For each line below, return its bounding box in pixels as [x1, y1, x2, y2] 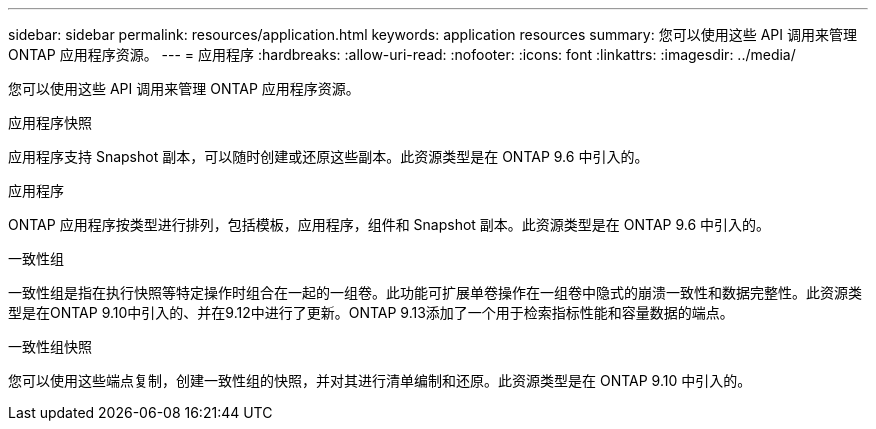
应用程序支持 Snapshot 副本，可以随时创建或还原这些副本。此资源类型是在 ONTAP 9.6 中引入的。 [8, 148, 649, 165]
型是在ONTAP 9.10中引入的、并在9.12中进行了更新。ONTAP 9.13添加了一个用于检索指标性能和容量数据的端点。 [8, 304, 734, 321]
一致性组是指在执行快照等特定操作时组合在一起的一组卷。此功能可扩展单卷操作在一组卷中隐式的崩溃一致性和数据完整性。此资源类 [8, 284, 862, 301]
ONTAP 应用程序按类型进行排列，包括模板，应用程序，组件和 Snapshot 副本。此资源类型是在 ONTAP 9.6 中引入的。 [8, 216, 771, 233]
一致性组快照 [8, 338, 92, 355]
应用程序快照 [8, 114, 92, 131]
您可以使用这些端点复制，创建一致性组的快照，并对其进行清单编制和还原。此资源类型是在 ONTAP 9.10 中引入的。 [8, 372, 752, 389]
